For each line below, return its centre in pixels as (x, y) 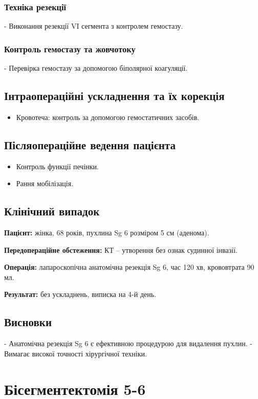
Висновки (28, 322)
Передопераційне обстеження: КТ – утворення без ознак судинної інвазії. (121, 250)
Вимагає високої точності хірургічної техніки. (76, 353)
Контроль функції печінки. (57, 166)
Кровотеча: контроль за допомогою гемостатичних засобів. (108, 117)
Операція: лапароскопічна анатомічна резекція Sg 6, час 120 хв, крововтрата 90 (129, 267)
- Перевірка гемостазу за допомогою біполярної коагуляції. (96, 68)
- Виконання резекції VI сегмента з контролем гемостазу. (94, 26)
